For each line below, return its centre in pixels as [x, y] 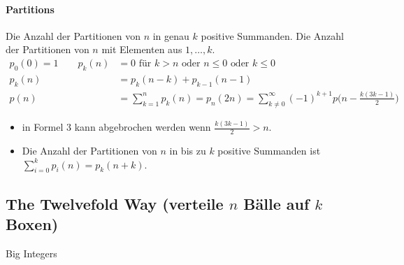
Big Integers [31, 253]
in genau [171, 35]
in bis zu [188, 150]
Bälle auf [276, 203]
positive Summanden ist [269, 150]
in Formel [43, 127]
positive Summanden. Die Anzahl [272, 35]
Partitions [30, 9]
